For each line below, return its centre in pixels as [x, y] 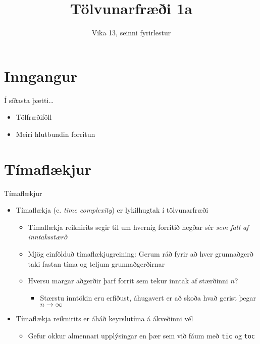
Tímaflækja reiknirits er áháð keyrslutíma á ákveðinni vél [105, 318]
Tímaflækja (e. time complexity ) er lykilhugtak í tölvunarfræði [112, 210]
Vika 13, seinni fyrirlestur [131, 33]
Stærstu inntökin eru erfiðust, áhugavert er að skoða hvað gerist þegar [148, 297]
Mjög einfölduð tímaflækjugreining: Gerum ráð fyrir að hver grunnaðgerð [141, 253]
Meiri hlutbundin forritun [56, 134]
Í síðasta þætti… [29, 100]
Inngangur [41, 76]
